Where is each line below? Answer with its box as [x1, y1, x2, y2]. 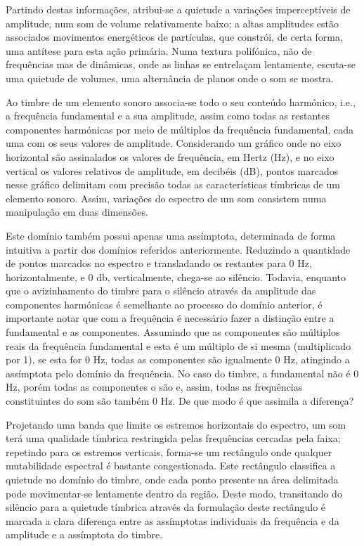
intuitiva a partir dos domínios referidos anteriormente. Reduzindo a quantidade [6, 242, 351, 256]
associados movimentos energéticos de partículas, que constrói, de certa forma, [6, 30, 343, 44]
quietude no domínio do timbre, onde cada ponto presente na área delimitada [6, 472, 339, 486]
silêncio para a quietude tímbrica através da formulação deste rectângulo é [6, 500, 326, 514]
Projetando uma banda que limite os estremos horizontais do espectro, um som [6, 417, 346, 431]
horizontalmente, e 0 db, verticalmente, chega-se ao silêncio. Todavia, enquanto [6, 269, 346, 284]
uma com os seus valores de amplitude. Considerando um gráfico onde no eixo [6, 136, 342, 150]
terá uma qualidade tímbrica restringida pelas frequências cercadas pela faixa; [6, 431, 341, 446]
